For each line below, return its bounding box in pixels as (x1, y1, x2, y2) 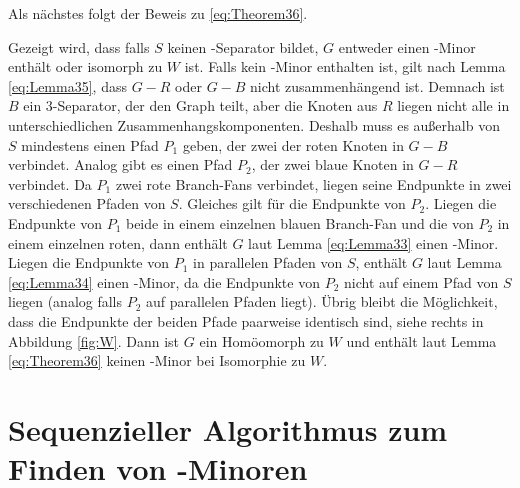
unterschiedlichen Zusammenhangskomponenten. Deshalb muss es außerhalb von (8, 114, 500, 135)
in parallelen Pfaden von (193, 252, 343, 273)
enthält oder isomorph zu (8, 56, 163, 77)
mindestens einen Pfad (21, 134, 159, 155)
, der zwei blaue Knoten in (251, 154, 414, 175)
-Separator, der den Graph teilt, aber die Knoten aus (52, 95, 378, 116)
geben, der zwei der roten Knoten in (182, 134, 404, 155)
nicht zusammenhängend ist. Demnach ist (250, 75, 505, 96)
